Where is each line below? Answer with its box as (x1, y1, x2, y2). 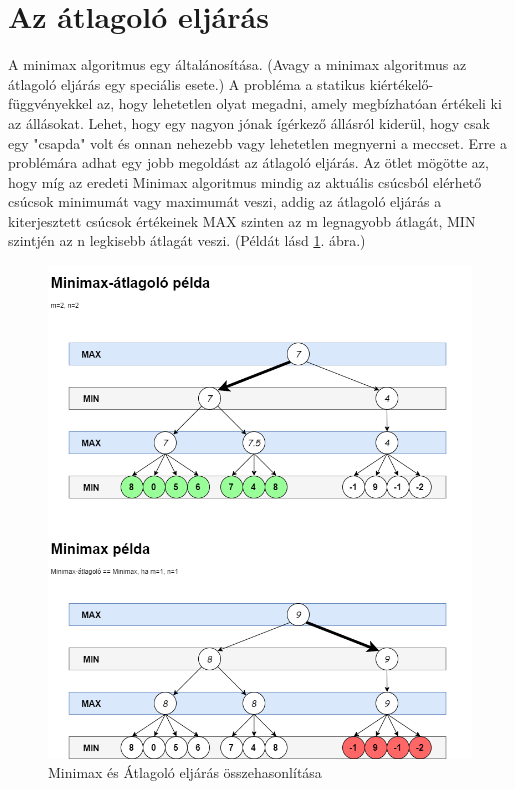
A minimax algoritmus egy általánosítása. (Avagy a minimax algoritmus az (8, 54, 467, 75)
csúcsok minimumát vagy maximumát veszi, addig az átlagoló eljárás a (8, 191, 442, 212)
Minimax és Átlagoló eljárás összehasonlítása (48, 762, 322, 783)
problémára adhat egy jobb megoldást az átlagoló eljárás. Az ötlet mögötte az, (8, 152, 489, 173)
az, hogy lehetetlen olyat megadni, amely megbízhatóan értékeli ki (97, 93, 502, 114)
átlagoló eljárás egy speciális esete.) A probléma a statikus (8, 73, 366, 94)
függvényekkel (8, 93, 93, 114)
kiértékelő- (369, 73, 434, 94)
